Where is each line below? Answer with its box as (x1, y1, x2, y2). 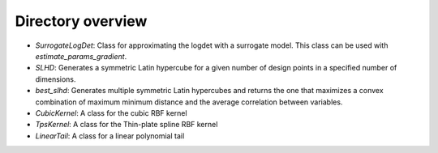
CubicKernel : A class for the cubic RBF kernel (35, 108, 187, 117)
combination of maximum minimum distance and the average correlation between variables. (35, 97, 343, 107)
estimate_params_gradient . (35, 51, 127, 61)
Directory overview (15, 12, 148, 30)
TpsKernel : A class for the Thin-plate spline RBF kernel (35, 120, 218, 130)
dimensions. (35, 74, 76, 84)
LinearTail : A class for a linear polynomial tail (35, 130, 185, 141)
